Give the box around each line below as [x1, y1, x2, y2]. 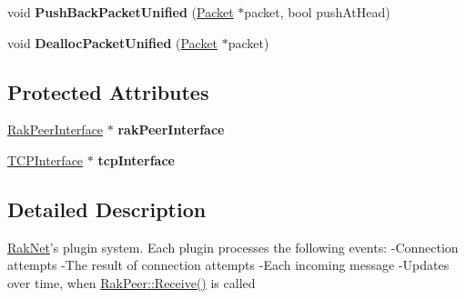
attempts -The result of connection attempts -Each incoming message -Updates [7, 255, 450, 274]
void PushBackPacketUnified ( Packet [7, 3, 234, 21]
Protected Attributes [7, 77, 209, 105]
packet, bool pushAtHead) [244, 3, 390, 21]
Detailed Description [7, 194, 207, 223]
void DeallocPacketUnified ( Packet [7, 33, 218, 52]
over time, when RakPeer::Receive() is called [7, 273, 256, 292]
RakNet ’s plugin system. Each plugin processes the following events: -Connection [7, 237, 459, 256]
